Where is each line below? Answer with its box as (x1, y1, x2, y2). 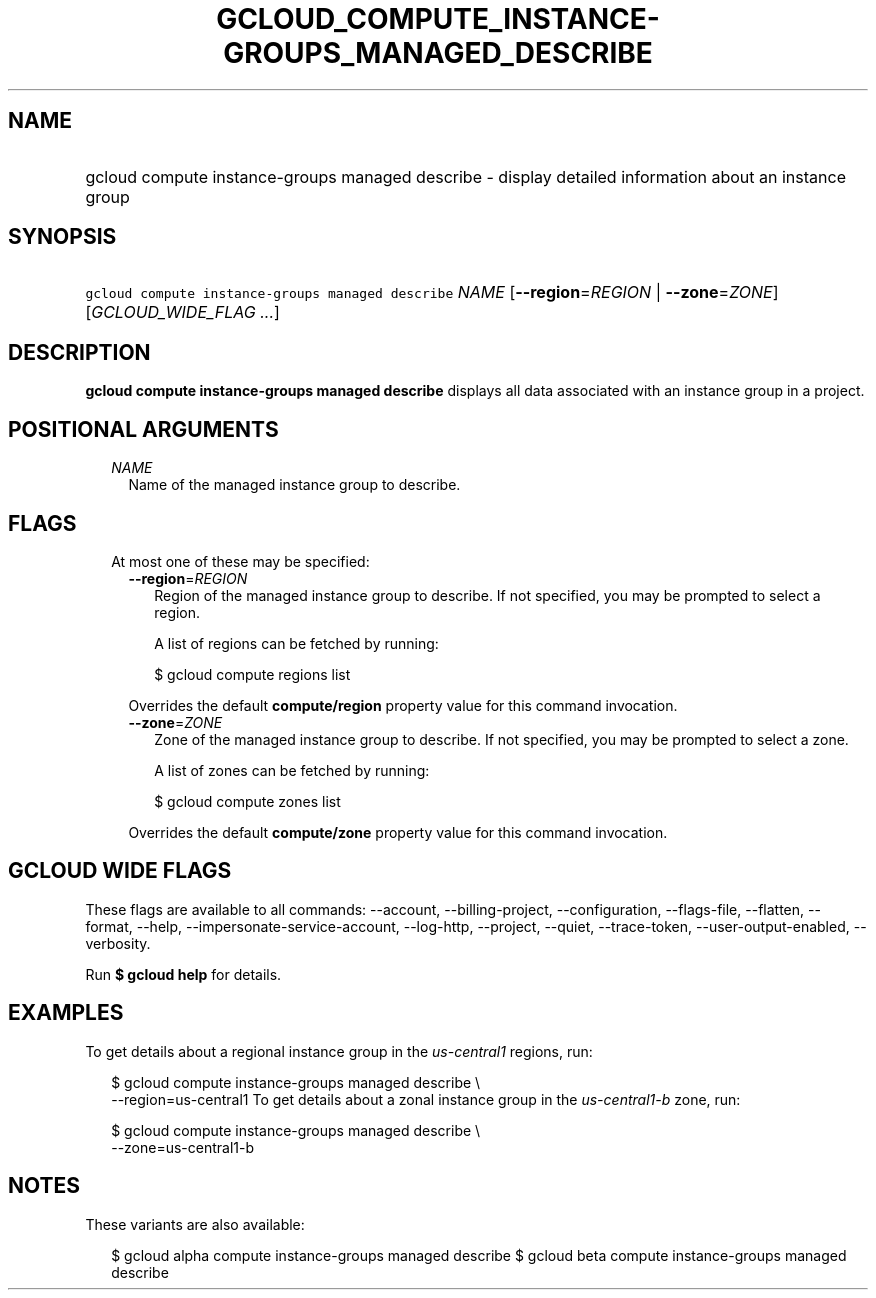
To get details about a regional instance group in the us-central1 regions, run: (85, 1042, 593, 1060)
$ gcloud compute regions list (154, 665, 351, 683)
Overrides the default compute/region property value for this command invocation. (128, 696, 678, 714)
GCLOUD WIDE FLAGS (8, 858, 232, 884)
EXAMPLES (8, 1000, 124, 1026)
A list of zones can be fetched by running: (154, 761, 430, 779)
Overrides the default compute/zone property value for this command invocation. (128, 823, 668, 841)
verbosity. (85, 934, 151, 952)
